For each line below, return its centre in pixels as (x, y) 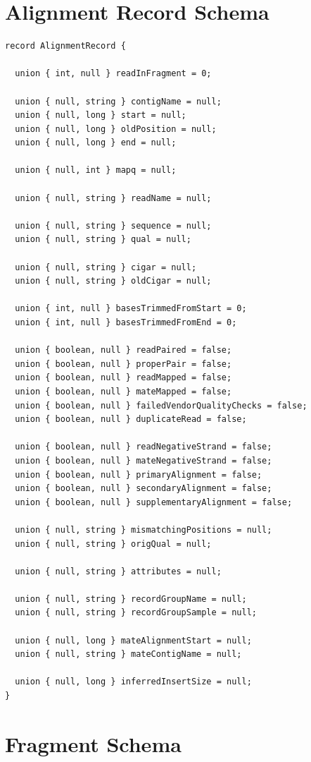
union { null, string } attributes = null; (118, 571)
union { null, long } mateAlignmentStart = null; (133, 640)
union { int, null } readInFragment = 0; (113, 74)
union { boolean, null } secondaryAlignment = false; (144, 489)
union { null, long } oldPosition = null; (116, 129)
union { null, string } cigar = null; (106, 267)
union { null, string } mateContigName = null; (128, 654)
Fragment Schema (93, 743)
